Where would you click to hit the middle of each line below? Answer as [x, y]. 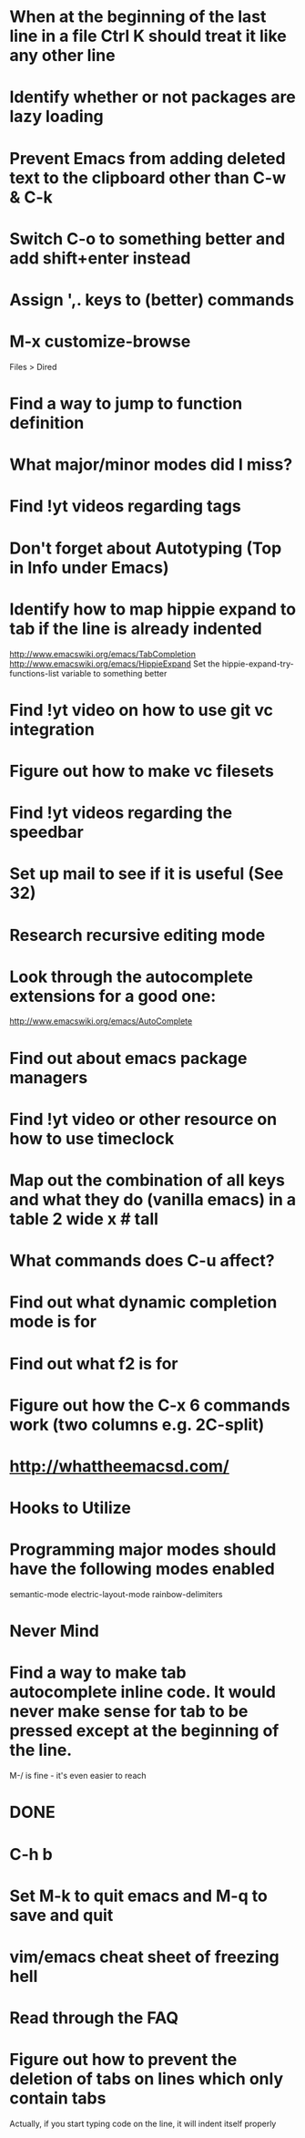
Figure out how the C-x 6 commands [150, 1405]
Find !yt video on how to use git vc [141, 710]
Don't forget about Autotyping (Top [146, 548]
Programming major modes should [143, 1549]
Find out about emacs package [128, 1058]
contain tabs [58, 2098]
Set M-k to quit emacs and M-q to [139, 1896]
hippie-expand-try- [258, 664]
